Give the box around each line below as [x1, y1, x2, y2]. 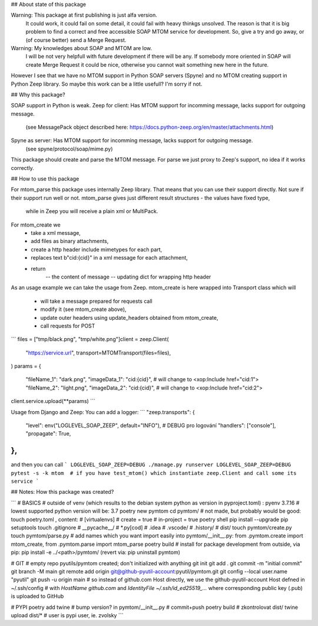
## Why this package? [11, 91, 65, 98]
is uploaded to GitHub [11, 593, 64, 600]
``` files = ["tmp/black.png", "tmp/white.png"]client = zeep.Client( [11, 336, 169, 343]
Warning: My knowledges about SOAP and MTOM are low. [11, 44, 153, 51]
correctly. [11, 164, 35, 171]
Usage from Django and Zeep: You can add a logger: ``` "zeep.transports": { [11, 408, 195, 415]
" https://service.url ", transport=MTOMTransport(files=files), [25, 349, 171, 356]
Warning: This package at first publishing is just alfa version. [11, 12, 157, 19]
